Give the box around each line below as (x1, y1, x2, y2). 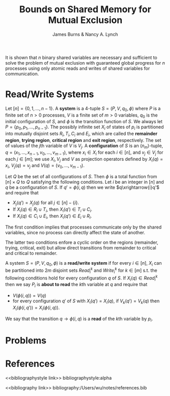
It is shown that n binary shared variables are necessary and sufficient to (5, 54, 157, 61)
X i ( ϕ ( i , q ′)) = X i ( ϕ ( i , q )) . (12, 304, 60, 312)
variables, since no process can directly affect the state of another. (5, 229, 146, 235)
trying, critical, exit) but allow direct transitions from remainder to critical (5, 244, 156, 250)
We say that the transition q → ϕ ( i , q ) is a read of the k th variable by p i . (5, 316, 153, 323)
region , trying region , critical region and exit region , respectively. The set (5, 137, 161, 144)
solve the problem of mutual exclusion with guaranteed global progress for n (5, 60, 165, 66)
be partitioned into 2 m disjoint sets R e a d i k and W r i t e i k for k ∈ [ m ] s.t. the (5, 266, 157, 274)
